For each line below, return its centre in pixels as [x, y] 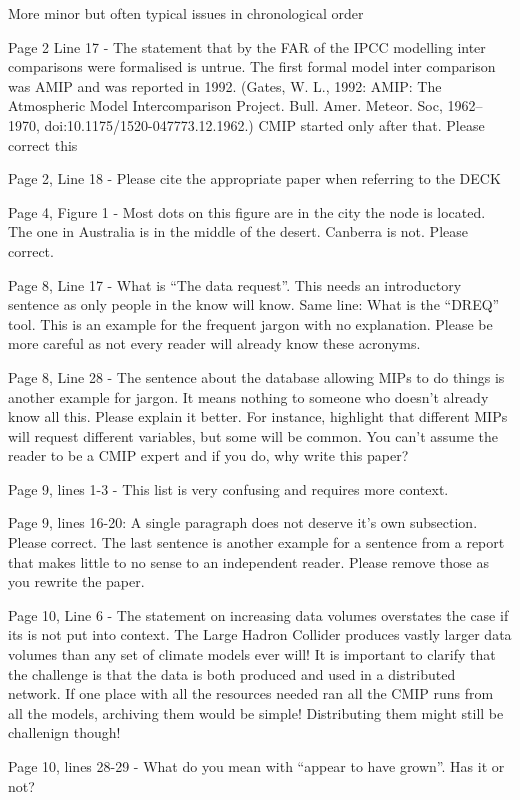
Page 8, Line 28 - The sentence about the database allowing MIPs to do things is [256, 376]
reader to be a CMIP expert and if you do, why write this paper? [208, 455]
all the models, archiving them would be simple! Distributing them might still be [256, 712]
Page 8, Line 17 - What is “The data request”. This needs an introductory [235, 284]
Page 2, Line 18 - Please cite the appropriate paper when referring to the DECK [254, 178]
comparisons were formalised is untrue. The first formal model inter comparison [252, 66]
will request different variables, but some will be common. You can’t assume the [253, 435]
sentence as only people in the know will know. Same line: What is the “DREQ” [254, 304]
